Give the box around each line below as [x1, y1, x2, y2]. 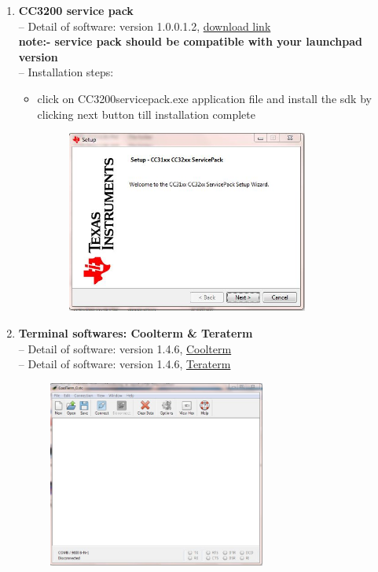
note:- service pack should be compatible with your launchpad [18, 33, 362, 50]
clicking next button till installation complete [37, 105, 255, 122]
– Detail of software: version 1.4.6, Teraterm [18, 356, 231, 372]
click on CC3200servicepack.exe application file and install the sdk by [37, 90, 372, 106]
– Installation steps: [18, 64, 114, 80]
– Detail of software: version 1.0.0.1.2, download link [18, 17, 271, 34]
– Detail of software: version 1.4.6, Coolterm [18, 340, 232, 356]
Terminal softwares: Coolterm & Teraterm [18, 325, 253, 341]
